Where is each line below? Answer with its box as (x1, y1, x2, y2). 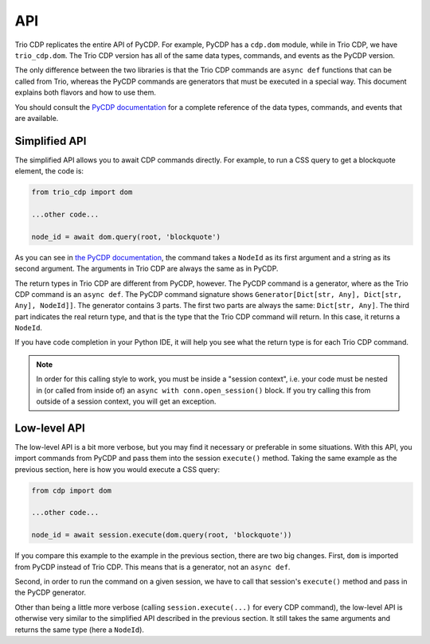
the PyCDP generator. (14, 587, 87, 597)
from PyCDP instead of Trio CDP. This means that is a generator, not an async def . (14, 562, 291, 572)
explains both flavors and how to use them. (14, 88, 157, 97)
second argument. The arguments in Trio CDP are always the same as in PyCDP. (14, 263, 279, 274)
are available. (14, 113, 59, 123)
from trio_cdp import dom (31, 188, 133, 197)
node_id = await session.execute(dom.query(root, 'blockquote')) (31, 530, 292, 540)
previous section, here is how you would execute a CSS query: (14, 464, 221, 474)
